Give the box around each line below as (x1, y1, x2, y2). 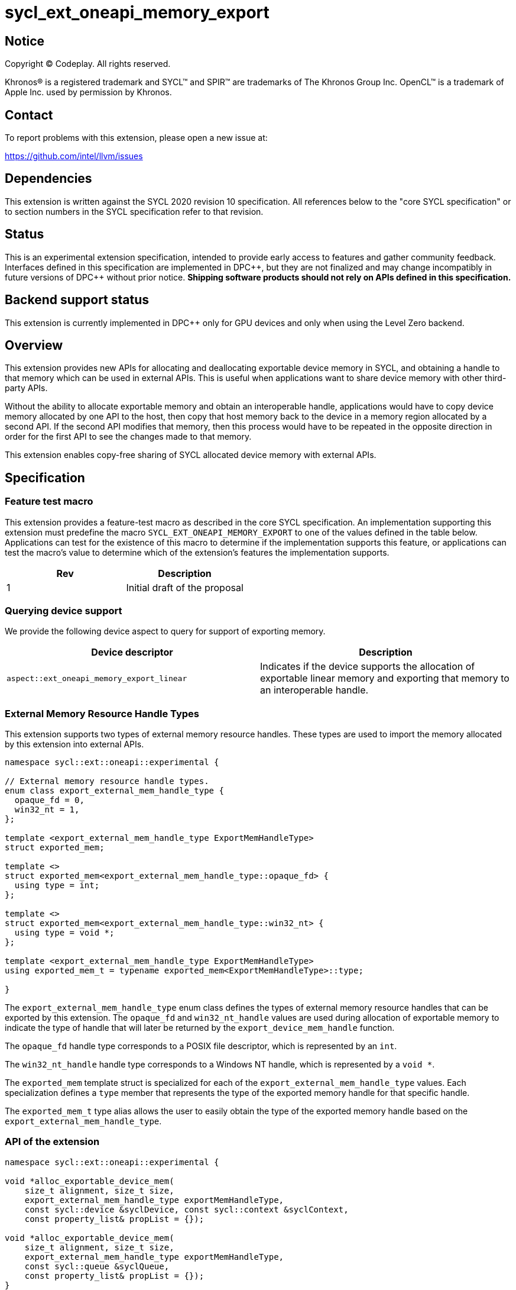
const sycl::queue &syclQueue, (24, 1261, 170, 1271)
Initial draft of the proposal (126, 581, 244, 594)
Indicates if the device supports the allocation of (260, 660, 475, 673)
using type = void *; (14, 928, 115, 938)
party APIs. (5, 383, 48, 394)
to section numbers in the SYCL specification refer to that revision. (5, 206, 264, 217)
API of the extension (5, 1136, 100, 1148)
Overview (5, 337, 63, 353)
